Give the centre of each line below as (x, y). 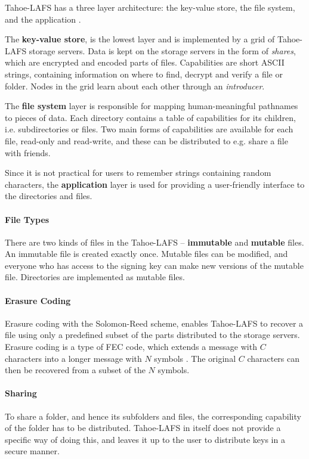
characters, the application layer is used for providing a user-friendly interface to (155, 184)
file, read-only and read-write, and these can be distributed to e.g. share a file (146, 140)
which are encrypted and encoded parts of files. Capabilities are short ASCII (145, 62)
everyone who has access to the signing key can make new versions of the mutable (154, 265)
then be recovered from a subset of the (75, 370)
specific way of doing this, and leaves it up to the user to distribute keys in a (145, 439)
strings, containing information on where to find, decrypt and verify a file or (144, 74)
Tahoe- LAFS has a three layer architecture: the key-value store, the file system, (150, 7)
